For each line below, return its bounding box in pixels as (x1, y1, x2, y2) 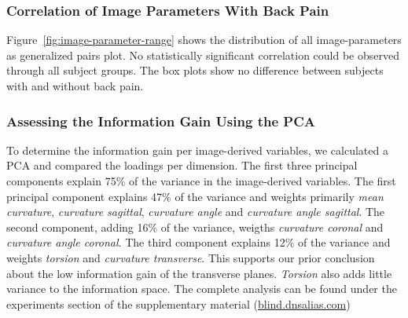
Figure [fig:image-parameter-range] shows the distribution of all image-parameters (6, 31, 402, 48)
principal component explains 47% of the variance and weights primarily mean (6, 188, 384, 204)
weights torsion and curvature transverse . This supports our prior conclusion (6, 249, 375, 265)
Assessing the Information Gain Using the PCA (6, 111, 315, 130)
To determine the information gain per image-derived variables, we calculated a (6, 141, 388, 158)
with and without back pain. (6, 78, 144, 93)
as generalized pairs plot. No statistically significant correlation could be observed (6, 46, 399, 63)
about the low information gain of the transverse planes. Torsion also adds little (6, 265, 392, 281)
